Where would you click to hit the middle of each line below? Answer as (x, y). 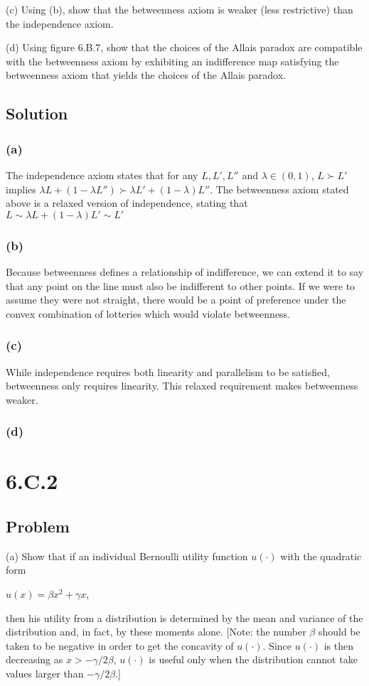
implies (21, 189)
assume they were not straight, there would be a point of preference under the (176, 300)
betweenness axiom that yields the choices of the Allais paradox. (146, 75)
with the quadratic (321, 556)
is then (339, 645)
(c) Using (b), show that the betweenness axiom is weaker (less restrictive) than (180, 9)
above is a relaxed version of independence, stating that (127, 203)
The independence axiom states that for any (102, 175)
